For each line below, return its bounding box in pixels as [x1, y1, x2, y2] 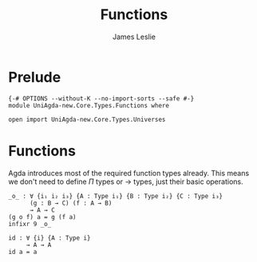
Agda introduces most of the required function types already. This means [8, 168, 250, 178]
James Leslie [112, 32, 156, 41]
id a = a [8, 248, 38, 256]
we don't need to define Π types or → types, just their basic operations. [8, 177, 243, 186]
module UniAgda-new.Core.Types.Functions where [8, 101, 170, 109]
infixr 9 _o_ [8, 220, 52, 228]
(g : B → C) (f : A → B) [29, 199, 113, 207]
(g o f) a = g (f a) [8, 213, 77, 221]
